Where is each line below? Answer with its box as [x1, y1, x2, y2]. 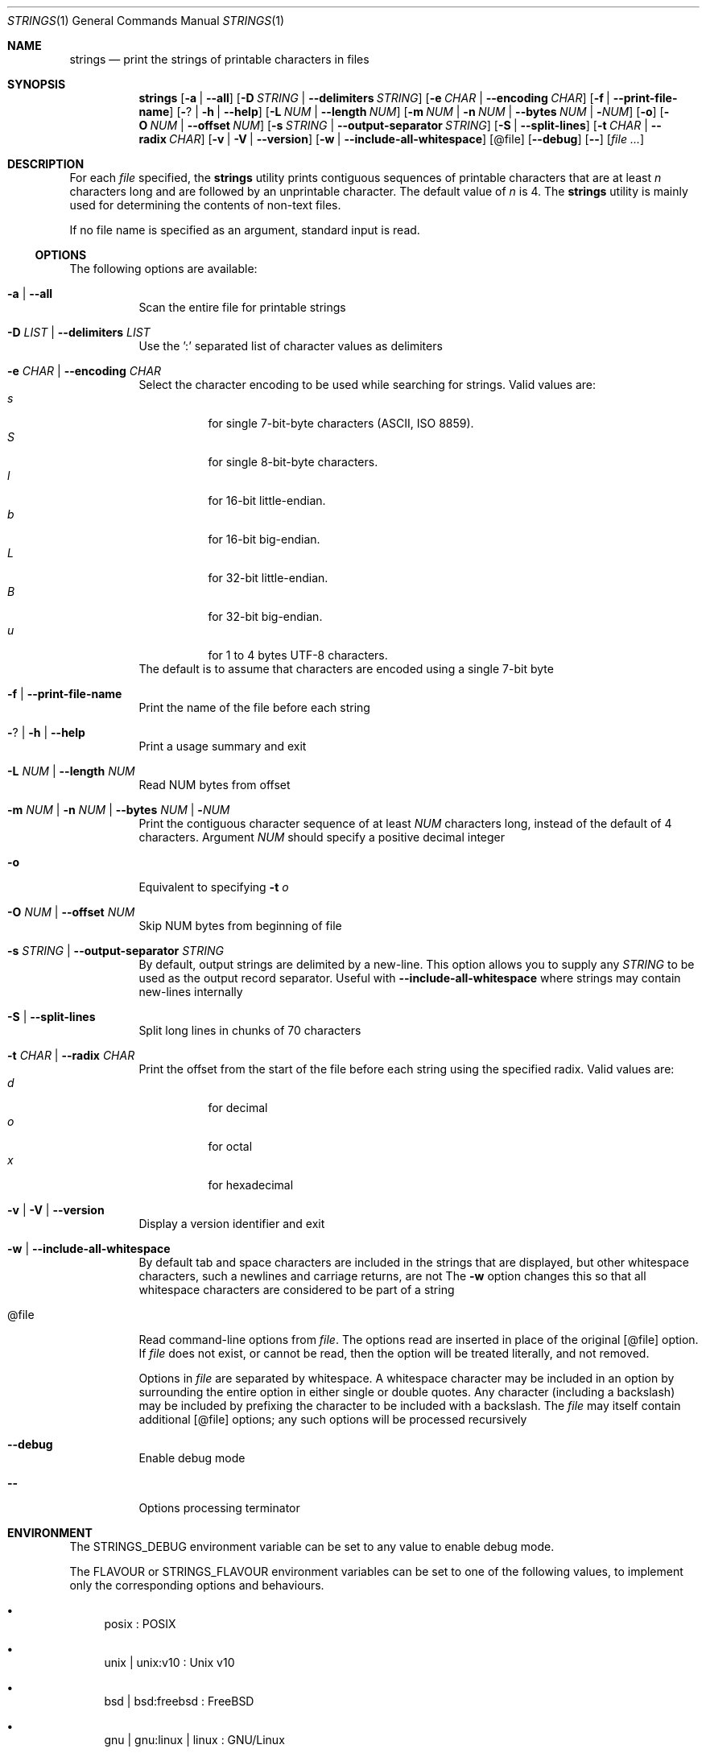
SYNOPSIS [7, 77, 66, 91]
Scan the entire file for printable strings [138, 300, 346, 314]
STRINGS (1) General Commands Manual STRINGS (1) [7, 14, 285, 27]
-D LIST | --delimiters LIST [7, 325, 151, 339]
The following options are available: [69, 262, 258, 275]
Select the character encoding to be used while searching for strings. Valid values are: [138, 378, 597, 391]
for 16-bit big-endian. [208, 532, 320, 546]
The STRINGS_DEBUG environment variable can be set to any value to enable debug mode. [69, 1540, 555, 1553]
